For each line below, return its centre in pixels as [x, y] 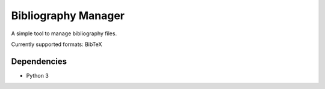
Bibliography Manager [68, 16]
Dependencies [39, 61]
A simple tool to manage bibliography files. [64, 33]
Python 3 [38, 75]
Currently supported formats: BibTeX [57, 44]
